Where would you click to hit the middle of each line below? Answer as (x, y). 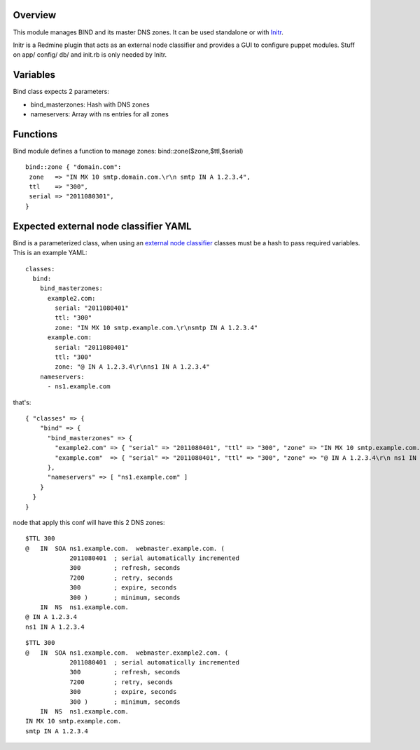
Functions (35, 134)
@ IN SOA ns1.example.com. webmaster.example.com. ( (125, 548)
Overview (35, 15)
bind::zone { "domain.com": (73, 167)
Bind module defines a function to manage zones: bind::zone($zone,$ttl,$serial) (128, 151)
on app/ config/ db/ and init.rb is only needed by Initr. (90, 55)
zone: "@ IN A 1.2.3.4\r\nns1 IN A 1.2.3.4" (132, 367)
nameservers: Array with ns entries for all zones (100, 114)
